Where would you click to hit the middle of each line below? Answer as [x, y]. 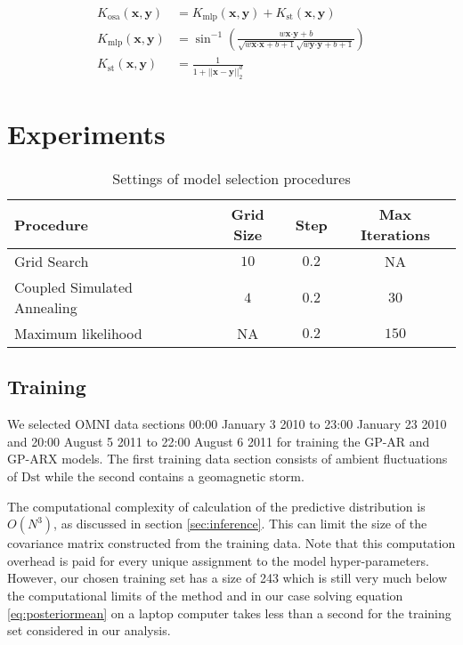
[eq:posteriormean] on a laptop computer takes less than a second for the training [229, 613]
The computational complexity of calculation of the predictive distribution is [216, 506]
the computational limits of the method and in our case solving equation [205, 595]
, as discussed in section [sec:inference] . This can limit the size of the [240, 524]
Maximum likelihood [78, 334]
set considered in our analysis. [89, 630]
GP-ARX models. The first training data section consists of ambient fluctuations [227, 459]
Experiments [86, 134]
